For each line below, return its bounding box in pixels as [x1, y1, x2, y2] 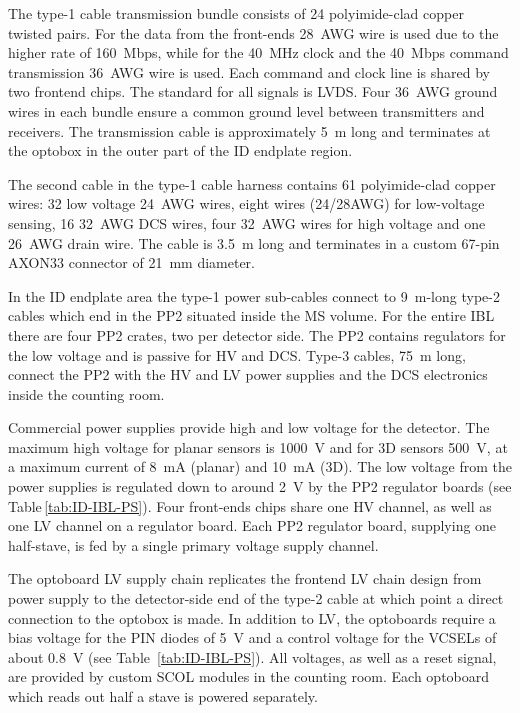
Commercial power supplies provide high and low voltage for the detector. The [8, 417, 490, 438]
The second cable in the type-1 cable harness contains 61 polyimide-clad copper [8, 173, 496, 194]
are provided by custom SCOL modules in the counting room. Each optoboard [8, 666, 490, 687]
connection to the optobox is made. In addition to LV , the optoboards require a [8, 607, 496, 628]
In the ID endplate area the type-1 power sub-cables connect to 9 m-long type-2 [8, 285, 500, 306]
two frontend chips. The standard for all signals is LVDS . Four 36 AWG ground [8, 81, 498, 102]
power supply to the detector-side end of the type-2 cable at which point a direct [8, 588, 504, 609]
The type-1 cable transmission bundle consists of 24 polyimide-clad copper [8, 3, 464, 23]
